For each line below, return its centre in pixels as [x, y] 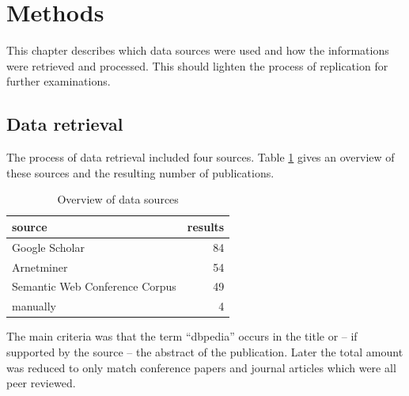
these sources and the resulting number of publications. [140, 172]
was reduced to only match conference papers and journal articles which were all [201, 367]
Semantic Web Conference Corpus [94, 286]
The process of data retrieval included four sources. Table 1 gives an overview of [201, 157]
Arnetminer [40, 267]
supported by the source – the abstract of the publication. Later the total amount [205, 351]
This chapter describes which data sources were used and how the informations [198, 50]
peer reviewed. [41, 383]
